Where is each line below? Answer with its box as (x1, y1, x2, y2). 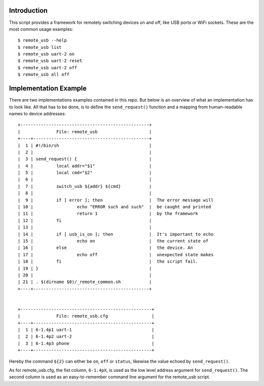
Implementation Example (9, 84, 87, 93)
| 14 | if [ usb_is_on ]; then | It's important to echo (18, 231, 214, 237)
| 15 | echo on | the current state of (18, 238, 209, 244)
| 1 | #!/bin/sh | (18, 142, 152, 148)
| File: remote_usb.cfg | (18, 313, 154, 319)
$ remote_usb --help (18, 38, 67, 43)
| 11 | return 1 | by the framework (18, 211, 198, 217)
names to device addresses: (9, 110, 66, 117)
